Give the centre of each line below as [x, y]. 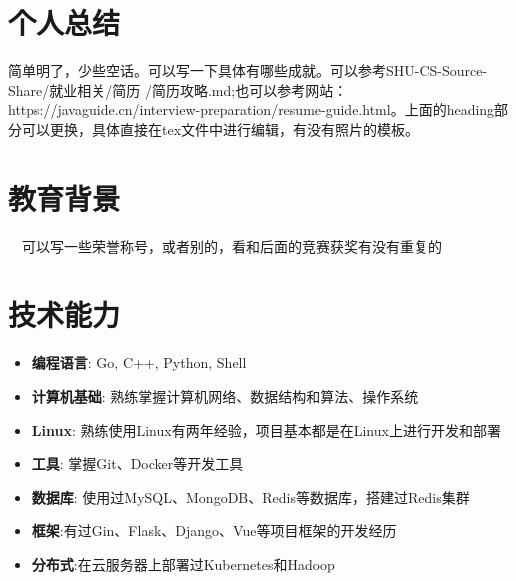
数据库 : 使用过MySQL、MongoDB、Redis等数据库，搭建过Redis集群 [250, 496]
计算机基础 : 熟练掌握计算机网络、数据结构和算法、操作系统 [225, 395]
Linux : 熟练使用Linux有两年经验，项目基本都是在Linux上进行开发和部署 [266, 429]
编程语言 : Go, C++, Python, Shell [139, 362]
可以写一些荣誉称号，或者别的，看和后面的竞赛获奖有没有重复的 [231, 245]
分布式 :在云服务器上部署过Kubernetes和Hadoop [183, 563]
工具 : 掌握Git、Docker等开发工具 [137, 463]
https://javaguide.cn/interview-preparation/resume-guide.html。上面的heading [251, 109]
